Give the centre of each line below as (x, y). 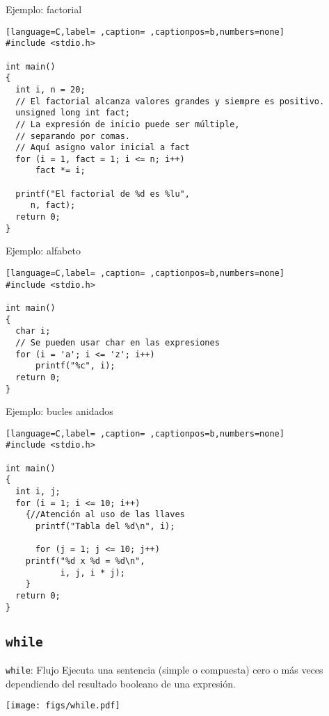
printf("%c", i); (75, 366)
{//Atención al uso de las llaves (105, 515)
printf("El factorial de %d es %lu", (103, 194)
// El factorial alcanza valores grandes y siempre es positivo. (170, 101)
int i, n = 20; (50, 89)
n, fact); (53, 205)
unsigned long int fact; (73, 113)
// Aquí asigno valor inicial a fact (103, 148)
